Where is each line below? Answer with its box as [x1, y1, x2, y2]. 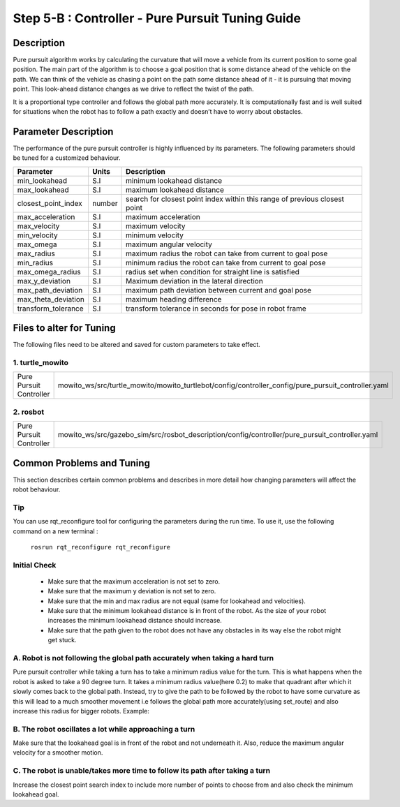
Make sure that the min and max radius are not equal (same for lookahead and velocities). [47, 597, 306, 605]
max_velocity [17, 221, 60, 230]
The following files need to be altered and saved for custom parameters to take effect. [13, 341, 261, 349]
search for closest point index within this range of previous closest [126, 194, 345, 204]
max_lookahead [17, 185, 69, 195]
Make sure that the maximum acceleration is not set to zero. [47, 577, 221, 586]
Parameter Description [13, 126, 114, 138]
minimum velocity [126, 230, 184, 240]
